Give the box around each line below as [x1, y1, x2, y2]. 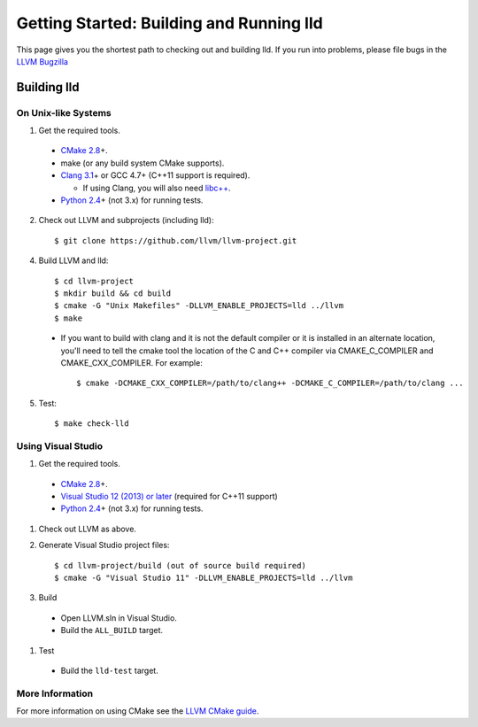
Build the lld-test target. [60, 665, 158, 676]
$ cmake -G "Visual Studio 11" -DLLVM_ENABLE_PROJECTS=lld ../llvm [54, 573, 353, 583]
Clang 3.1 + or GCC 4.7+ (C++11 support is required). [60, 170, 251, 181]
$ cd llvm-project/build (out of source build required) [54, 561, 307, 570]
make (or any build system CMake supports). [60, 158, 225, 168]
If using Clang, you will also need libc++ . [82, 182, 231, 193]
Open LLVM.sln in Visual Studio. [60, 612, 177, 623]
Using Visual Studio [16, 439, 104, 452]
